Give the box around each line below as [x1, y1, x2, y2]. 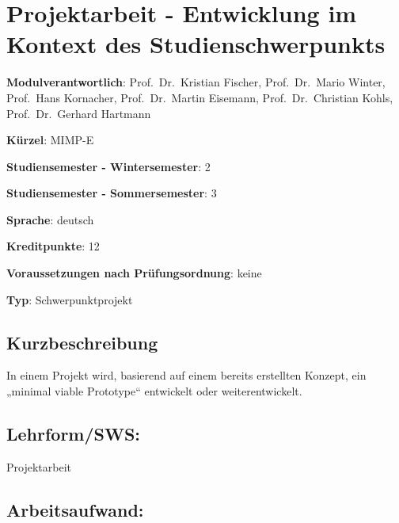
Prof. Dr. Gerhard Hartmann [6, 105, 151, 121]
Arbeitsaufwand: [6, 497, 144, 521]
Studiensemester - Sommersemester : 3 [6, 185, 217, 201]
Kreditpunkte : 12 [6, 238, 100, 254]
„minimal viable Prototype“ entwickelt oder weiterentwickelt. [6, 383, 302, 399]
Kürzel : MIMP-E [6, 132, 94, 148]
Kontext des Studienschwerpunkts [6, 28, 386, 60]
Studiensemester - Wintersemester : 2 [6, 158, 211, 174]
